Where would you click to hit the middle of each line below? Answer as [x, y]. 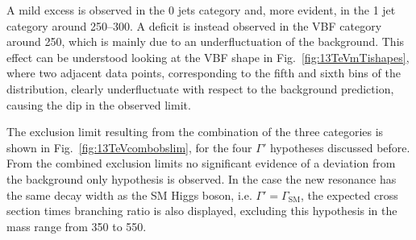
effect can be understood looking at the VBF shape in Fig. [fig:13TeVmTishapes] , [208, 57]
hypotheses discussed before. [340, 147]
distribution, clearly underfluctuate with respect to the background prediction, [200, 88]
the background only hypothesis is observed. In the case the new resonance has [202, 178]
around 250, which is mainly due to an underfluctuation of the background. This [206, 41]
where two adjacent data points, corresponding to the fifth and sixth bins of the [204, 73]
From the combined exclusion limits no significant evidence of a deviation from [201, 163]
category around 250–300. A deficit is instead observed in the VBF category [194, 25]
